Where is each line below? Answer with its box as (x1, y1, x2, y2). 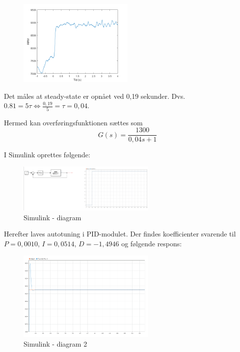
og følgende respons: (121, 238, 182, 249)
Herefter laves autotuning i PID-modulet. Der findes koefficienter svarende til (4, 229, 236, 239)
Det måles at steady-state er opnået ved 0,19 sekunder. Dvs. (4, 90, 186, 101)
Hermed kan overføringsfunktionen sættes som (4, 117, 143, 127)
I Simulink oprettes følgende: (4, 149, 90, 160)
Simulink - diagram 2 (24, 338, 87, 349)
